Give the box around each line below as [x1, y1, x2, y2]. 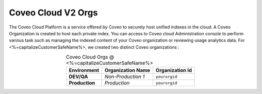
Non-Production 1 [104, 73, 145, 80]
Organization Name [104, 67, 150, 74]
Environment [68, 67, 99, 74]
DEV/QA [68, 73, 88, 80]
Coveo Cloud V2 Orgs [9, 7, 98, 18]
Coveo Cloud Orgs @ [65, 54, 114, 60]
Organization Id [155, 67, 192, 74]
